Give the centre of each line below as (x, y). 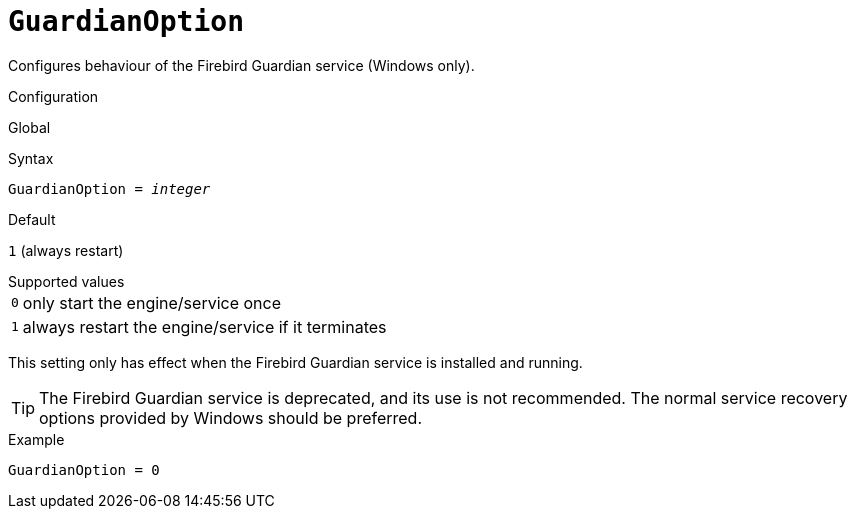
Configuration (53, 96)
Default (32, 219)
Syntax (31, 158)
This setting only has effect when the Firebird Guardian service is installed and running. (295, 362)
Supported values (66, 281)
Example (36, 439)
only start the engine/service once (152, 302)
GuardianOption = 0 (84, 469)
